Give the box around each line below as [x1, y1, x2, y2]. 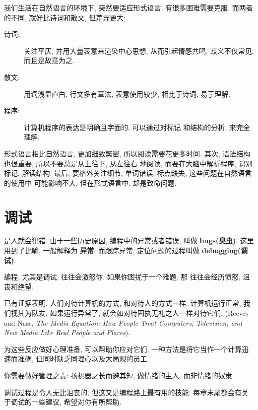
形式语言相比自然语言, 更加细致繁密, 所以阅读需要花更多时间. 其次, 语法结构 [4, 148, 251, 158]
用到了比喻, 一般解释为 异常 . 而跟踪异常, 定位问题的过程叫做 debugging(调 [4, 245, 248, 256]
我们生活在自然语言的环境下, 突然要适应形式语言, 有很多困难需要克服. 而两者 [4, 2, 253, 12]
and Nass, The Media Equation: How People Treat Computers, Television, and [4, 317, 242, 328]
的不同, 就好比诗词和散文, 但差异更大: [4, 12, 126, 22]
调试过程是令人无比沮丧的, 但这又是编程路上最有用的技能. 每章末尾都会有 [4, 387, 242, 397]
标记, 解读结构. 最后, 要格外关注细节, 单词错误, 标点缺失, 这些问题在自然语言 [4, 168, 252, 178]
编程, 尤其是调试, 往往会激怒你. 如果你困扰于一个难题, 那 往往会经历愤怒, [4, 272, 241, 282]
